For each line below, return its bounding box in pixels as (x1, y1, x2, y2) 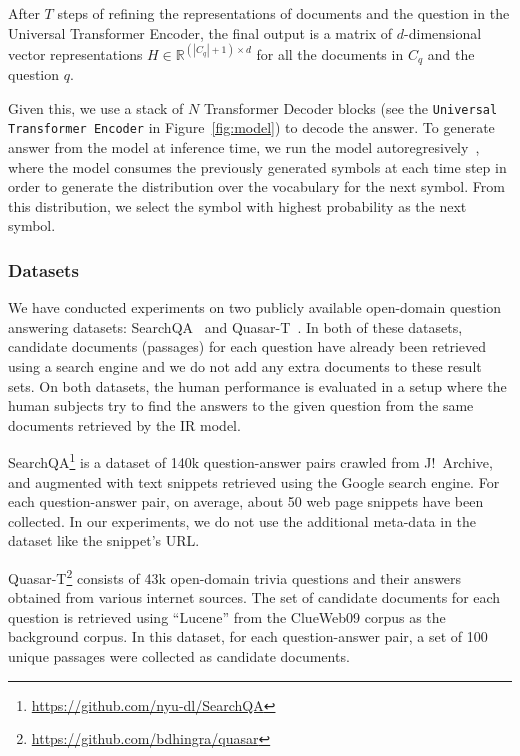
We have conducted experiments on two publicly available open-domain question (8, 297, 501, 318)
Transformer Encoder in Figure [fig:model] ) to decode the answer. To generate (8, 117, 495, 138)
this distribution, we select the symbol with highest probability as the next (8, 195, 467, 216)
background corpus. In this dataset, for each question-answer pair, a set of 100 (8, 626, 488, 647)
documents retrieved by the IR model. (8, 414, 241, 435)
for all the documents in (256, 43, 404, 64)
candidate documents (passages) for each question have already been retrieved (8, 336, 487, 357)
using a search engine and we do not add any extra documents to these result (8, 356, 482, 377)
